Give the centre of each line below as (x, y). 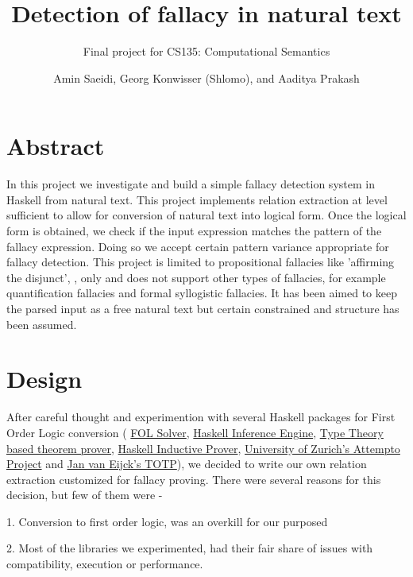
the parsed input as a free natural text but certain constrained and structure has (203, 308)
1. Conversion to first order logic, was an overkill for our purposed (167, 521)
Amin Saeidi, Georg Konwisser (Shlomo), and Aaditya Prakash (206, 77)
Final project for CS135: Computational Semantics (206, 51)
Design (44, 379)
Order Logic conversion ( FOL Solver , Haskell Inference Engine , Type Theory (195, 432)
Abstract (56, 146)
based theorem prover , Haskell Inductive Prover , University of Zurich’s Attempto (203, 448)
